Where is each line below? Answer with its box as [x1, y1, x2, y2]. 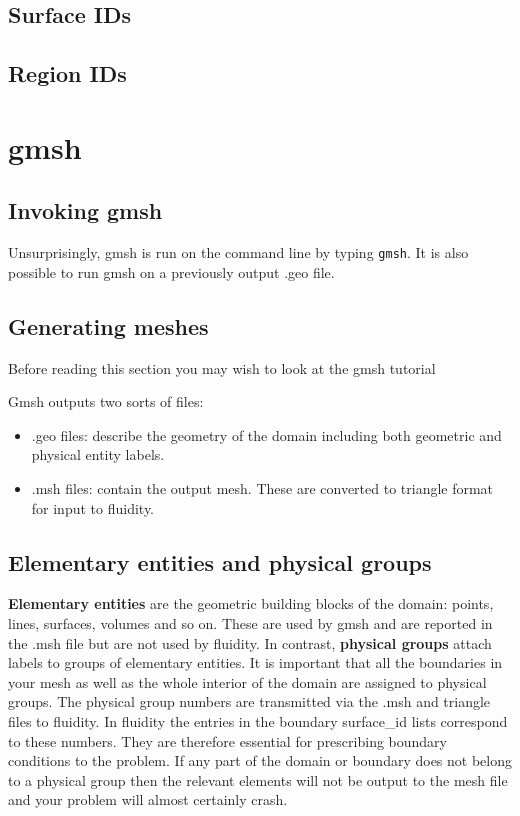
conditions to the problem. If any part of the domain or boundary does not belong [8, 750, 512, 771]
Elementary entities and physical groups [8, 546, 432, 577]
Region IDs [8, 58, 127, 89]
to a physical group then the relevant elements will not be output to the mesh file [8, 769, 508, 790]
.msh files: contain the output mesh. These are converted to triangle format [31, 477, 494, 498]
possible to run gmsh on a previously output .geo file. [8, 261, 335, 282]
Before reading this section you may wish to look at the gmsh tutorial [8, 357, 436, 378]
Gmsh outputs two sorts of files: [8, 391, 204, 412]
